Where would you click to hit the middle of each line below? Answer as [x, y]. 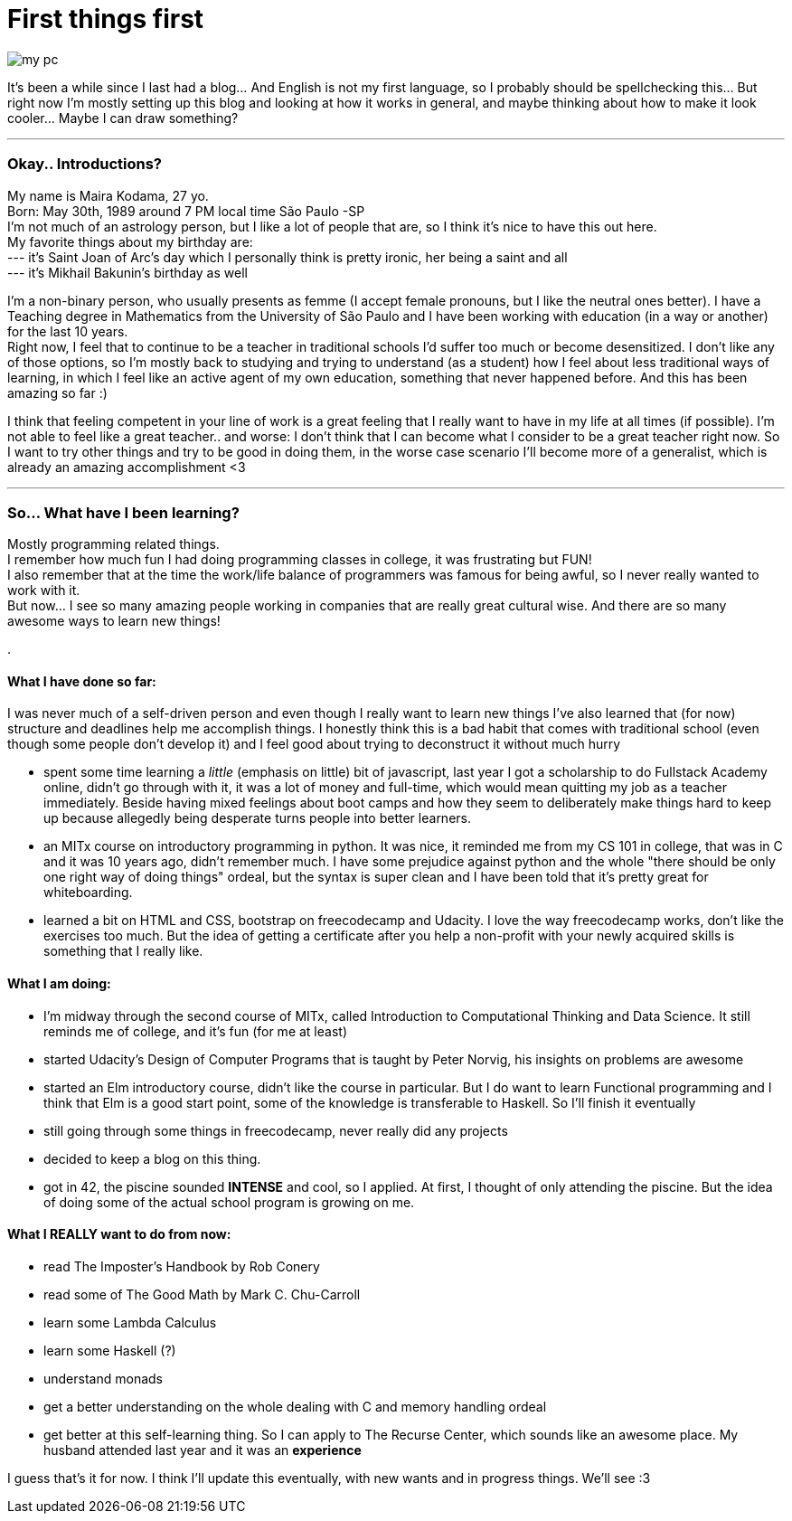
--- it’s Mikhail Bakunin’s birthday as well [127, 272]
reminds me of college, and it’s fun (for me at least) [195, 1031]
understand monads [103, 1378]
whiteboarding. [88, 893]
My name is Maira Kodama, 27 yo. [108, 195]
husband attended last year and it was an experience [203, 1450]
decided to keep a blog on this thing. [152, 1158]
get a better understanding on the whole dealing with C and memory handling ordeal [295, 1406]
